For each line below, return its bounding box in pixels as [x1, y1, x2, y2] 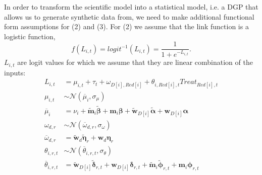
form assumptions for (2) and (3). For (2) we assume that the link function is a [4, 21, 249, 32]
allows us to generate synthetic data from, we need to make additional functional [4, 11, 254, 22]
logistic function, [4, 31, 56, 41]
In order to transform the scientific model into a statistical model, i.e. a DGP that [4, 2, 258, 12]
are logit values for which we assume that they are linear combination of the [17, 57, 253, 67]
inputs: [4, 67, 26, 77]
